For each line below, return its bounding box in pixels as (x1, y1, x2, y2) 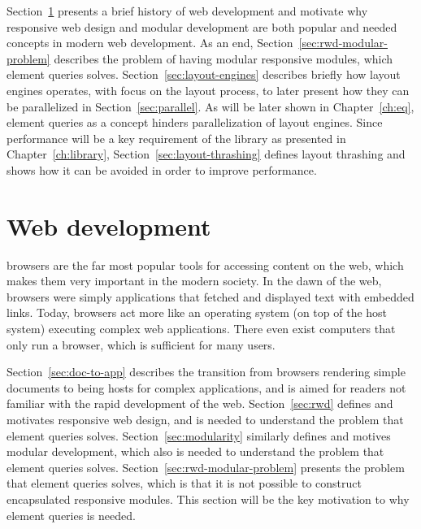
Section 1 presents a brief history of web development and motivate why (7, 2, 368, 19)
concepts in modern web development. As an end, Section (7, 34, 293, 51)
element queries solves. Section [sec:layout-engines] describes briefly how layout (7, 66, 401, 83)
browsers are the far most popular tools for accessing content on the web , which (7, 256, 404, 273)
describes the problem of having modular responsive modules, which (54, 50, 393, 67)
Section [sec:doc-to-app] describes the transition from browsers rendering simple (7, 363, 406, 380)
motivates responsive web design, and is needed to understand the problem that (7, 411, 404, 427)
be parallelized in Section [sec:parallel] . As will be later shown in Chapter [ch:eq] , (7, 98, 414, 115)
